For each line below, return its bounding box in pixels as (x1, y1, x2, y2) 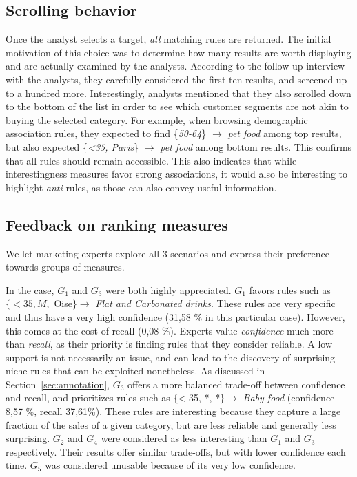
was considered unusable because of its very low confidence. (45, 458, 296, 472)
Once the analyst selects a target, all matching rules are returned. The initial (6, 32, 331, 46)
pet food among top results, (227, 126, 342, 140)
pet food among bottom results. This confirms (160, 139, 352, 153)
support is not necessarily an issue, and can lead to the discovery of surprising (6, 350, 336, 364)
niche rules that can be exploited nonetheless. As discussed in (6, 363, 265, 378)
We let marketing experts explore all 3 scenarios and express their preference (6, 246, 330, 260)
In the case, (6, 282, 54, 297)
